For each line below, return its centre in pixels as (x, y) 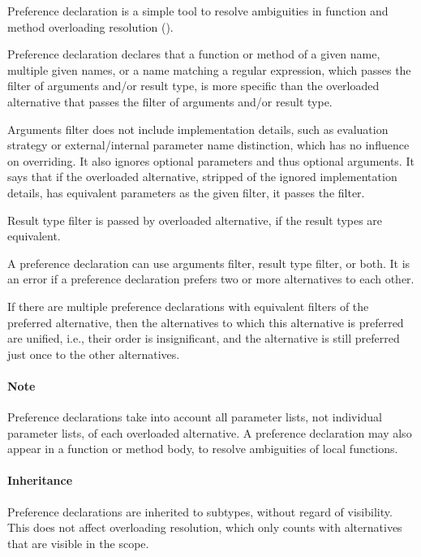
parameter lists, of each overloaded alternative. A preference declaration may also (210, 432)
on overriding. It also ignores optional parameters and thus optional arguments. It (211, 160)
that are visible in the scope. (78, 543)
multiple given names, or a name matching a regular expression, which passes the (209, 69)
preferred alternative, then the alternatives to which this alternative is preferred (206, 322)
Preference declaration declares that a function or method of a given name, (194, 54)
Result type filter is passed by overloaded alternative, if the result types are (195, 220)
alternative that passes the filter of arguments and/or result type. (170, 101)
